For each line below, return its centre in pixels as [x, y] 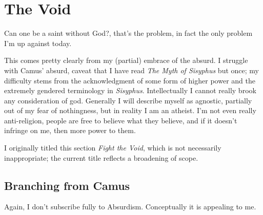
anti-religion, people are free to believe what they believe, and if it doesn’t [121, 120]
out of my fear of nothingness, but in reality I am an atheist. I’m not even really [130, 110]
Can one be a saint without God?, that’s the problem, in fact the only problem [128, 33]
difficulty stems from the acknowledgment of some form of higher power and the [130, 80]
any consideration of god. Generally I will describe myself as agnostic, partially [128, 100]
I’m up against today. [38, 43]
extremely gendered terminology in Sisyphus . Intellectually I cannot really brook [130, 90]
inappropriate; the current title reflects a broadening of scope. [101, 157]
